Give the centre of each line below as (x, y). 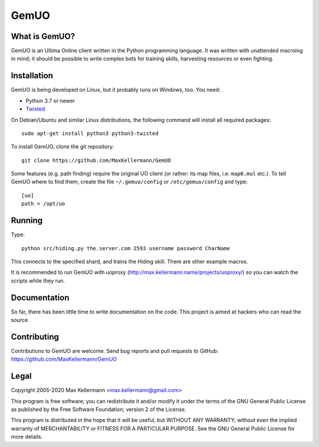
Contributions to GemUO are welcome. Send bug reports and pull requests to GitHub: (115, 351)
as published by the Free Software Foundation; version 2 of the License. (98, 409)
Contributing (35, 337)
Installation (32, 76)
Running (27, 221)
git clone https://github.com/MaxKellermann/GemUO (96, 160)
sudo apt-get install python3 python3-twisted (90, 133)
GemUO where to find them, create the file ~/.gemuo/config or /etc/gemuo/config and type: (129, 182)
